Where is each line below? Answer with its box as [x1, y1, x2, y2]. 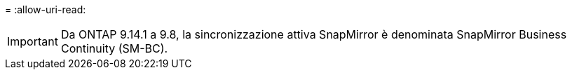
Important [7, 34, 58, 48]
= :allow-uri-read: [5, 4, 86, 15]
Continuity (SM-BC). [60, 41, 168, 55]
